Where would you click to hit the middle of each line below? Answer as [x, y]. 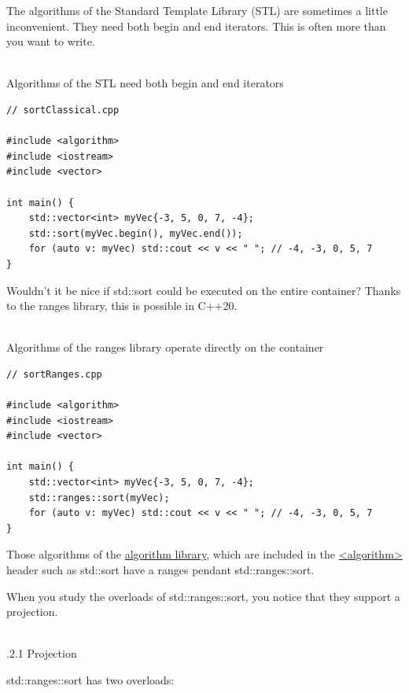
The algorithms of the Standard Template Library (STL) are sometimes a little [197, 10]
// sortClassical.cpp [63, 110]
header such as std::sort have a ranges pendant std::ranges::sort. [160, 570]
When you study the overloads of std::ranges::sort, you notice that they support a [203, 596]
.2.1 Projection [42, 653]
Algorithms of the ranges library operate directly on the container [165, 347]
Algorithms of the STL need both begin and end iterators [145, 83]
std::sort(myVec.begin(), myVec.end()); [136, 233]
